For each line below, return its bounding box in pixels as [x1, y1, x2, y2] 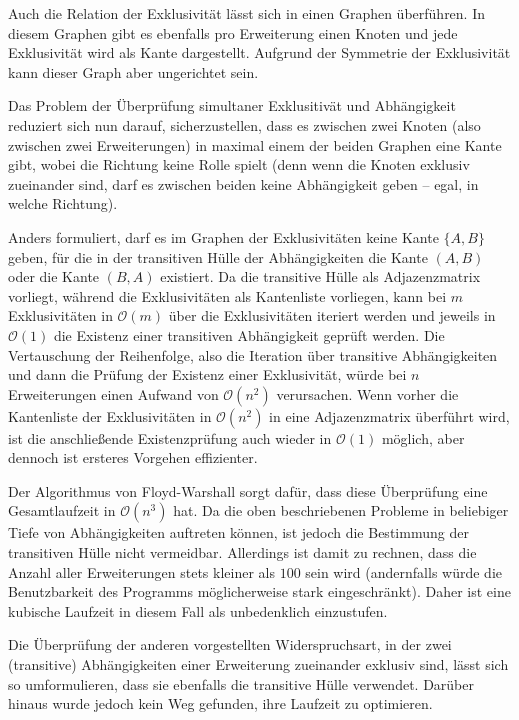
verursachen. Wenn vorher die [276, 383, 459, 404]
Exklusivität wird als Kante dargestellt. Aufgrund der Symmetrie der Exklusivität [8, 42, 511, 63]
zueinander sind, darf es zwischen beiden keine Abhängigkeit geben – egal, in [8, 173, 479, 194]
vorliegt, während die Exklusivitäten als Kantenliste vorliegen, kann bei [8, 285, 447, 306]
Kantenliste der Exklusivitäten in [8, 405, 212, 426]
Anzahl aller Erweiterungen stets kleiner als [8, 561, 275, 582]
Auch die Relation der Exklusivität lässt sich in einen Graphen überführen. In [8, 3, 486, 23]
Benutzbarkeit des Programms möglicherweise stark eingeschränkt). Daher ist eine [8, 581, 511, 602]
